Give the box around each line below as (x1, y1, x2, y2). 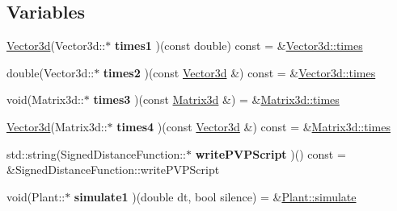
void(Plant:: (6, 188, 65, 205)
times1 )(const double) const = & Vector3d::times (114, 37, 363, 54)
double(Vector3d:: (6, 64, 95, 81)
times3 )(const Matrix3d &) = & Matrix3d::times (93, 91, 340, 108)
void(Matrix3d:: (6, 91, 84, 108)
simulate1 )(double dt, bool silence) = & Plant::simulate (74, 188, 357, 205)
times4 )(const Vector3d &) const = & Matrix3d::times (116, 118, 391, 134)
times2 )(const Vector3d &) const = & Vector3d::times (103, 64, 376, 81)
